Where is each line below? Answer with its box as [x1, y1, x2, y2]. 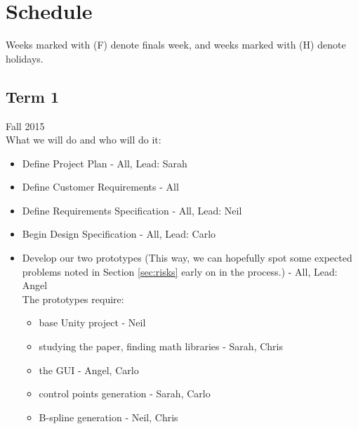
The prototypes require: [22, 291, 124, 306]
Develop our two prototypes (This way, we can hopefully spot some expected [22, 250, 352, 265]
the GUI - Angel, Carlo [39, 362, 139, 377]
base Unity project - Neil [39, 315, 146, 330]
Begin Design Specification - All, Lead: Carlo [22, 226, 216, 241]
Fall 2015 [6, 118, 45, 133]
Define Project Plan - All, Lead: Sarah [22, 155, 187, 170]
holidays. [6, 51, 44, 65]
